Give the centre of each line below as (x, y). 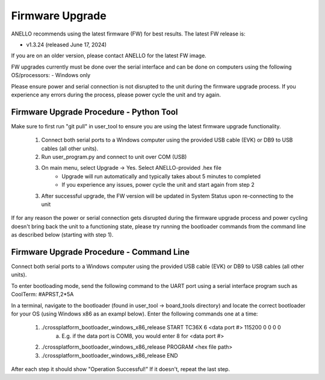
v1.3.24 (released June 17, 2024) (67, 45)
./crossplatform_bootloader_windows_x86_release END (110, 355)
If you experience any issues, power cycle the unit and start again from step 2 (158, 185)
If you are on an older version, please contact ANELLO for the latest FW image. (109, 56)
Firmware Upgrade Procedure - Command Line (100, 252)
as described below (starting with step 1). (62, 235)
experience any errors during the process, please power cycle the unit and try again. (116, 95)
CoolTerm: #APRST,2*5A (42, 294)
